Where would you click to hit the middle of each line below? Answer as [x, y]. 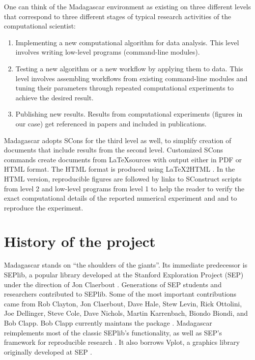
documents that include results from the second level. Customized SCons [113, 150]
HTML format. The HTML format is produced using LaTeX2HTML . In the [120, 169]
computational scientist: [40, 26]
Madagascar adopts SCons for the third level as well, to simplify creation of [118, 140]
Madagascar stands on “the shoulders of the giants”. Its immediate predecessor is [126, 265]
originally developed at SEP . [48, 351]
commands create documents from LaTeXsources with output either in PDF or [123, 159]
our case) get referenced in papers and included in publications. [111, 123]
